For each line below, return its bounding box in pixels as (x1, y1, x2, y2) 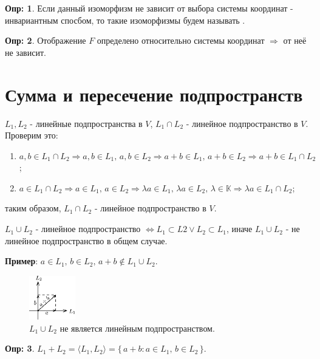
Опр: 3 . (5, 342, 35, 355)
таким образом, (5, 202, 61, 214)
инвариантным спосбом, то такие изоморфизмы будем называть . (5, 13, 245, 26)
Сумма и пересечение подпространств (5, 81, 303, 106)
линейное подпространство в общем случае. (5, 234, 168, 247)
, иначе (226, 222, 253, 235)
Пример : (5, 255, 38, 267)
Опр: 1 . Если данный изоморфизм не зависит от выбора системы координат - (5, 2, 293, 14)
